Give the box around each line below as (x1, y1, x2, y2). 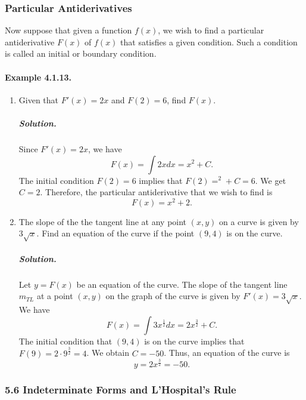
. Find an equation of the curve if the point (36, 227, 195, 239)
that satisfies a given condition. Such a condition (120, 35, 298, 48)
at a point (36, 290, 73, 302)
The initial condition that (18, 334, 113, 347)
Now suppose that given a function (5, 24, 132, 36)
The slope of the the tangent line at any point (18, 215, 187, 227)
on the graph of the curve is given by (105, 290, 241, 302)
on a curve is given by (218, 215, 299, 227)
